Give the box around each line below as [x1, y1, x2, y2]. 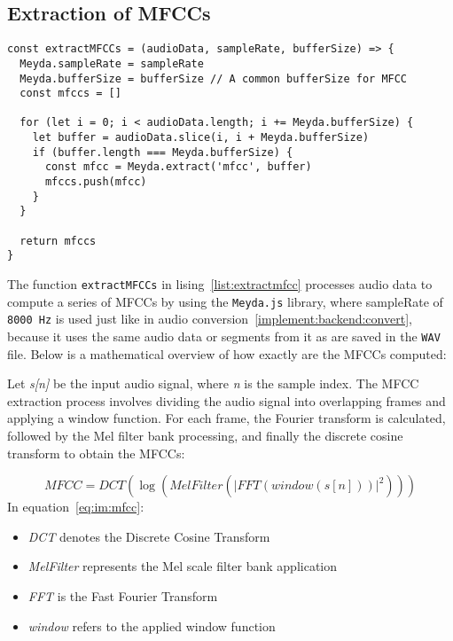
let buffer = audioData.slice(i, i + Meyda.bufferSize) [32, 131, 370, 145]
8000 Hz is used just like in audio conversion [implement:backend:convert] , [7, 309, 412, 328]
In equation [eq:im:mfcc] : [7, 497, 144, 516]
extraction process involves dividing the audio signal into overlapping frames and [7, 391, 446, 410]
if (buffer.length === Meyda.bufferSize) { [32, 145, 293, 159]
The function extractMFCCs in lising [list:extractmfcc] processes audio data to [7, 275, 433, 293]
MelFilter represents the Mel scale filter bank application [27, 557, 338, 575]
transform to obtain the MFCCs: [7, 443, 185, 462]
